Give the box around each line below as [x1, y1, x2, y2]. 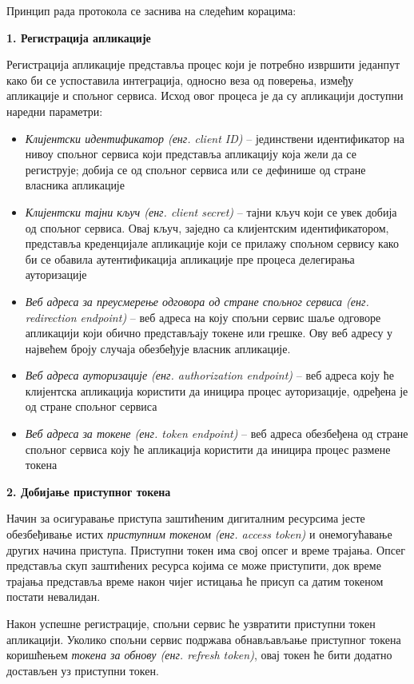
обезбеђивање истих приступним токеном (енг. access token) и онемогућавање [6, 526, 392, 543]
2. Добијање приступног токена [6, 483, 171, 499]
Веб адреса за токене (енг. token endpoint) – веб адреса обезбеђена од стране [25, 425, 408, 442]
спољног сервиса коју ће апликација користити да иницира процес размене [25, 440, 391, 457]
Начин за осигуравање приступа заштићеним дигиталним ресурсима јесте [6, 510, 365, 527]
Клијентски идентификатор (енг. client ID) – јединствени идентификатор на [25, 129, 404, 146]
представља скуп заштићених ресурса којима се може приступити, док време [6, 557, 381, 574]
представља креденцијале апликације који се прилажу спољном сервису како [25, 235, 399, 252]
